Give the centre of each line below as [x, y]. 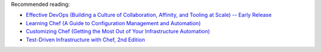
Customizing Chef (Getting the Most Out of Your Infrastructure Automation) [118, 32]
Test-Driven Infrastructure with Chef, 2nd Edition [85, 39]
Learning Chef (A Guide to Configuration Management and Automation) [113, 23]
